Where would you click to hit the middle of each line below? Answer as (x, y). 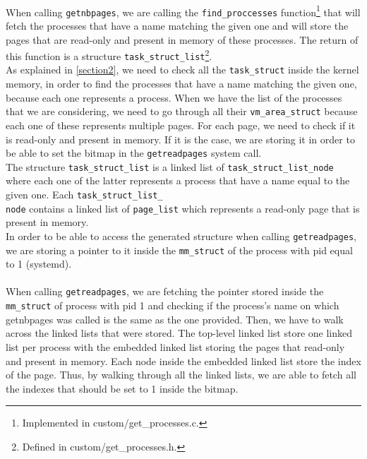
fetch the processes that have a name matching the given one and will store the (177, 25)
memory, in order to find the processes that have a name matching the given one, (181, 84)
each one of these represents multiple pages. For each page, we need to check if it (181, 125)
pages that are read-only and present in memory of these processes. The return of (182, 39)
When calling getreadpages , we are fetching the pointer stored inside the (165, 291)
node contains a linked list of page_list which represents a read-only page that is (183, 208)
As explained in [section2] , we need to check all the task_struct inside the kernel (182, 70)
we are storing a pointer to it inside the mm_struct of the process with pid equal (179, 250)
